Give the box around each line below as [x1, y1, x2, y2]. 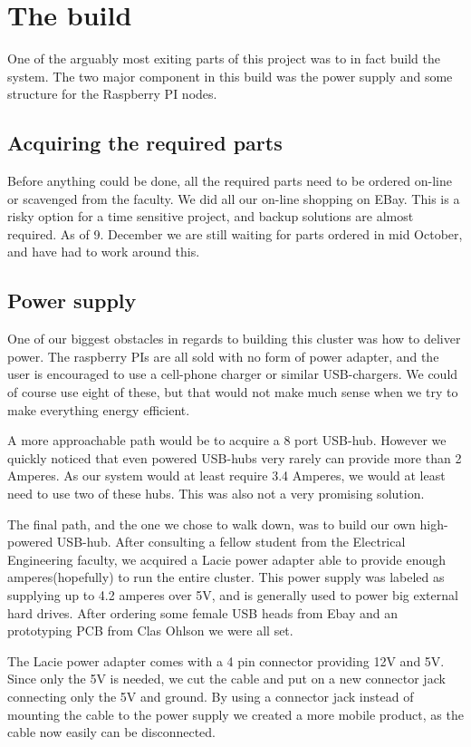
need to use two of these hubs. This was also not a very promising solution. [7, 484, 425, 503]
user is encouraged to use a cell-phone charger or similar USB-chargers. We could [7, 364, 458, 383]
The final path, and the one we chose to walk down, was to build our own [7, 514, 416, 533]
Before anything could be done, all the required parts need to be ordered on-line [7, 171, 452, 190]
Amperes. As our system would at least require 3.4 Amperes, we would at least [7, 466, 446, 485]
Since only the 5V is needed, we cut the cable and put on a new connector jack [7, 669, 446, 688]
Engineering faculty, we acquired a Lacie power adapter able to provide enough [7, 549, 446, 568]
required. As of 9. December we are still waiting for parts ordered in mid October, [7, 224, 463, 243]
